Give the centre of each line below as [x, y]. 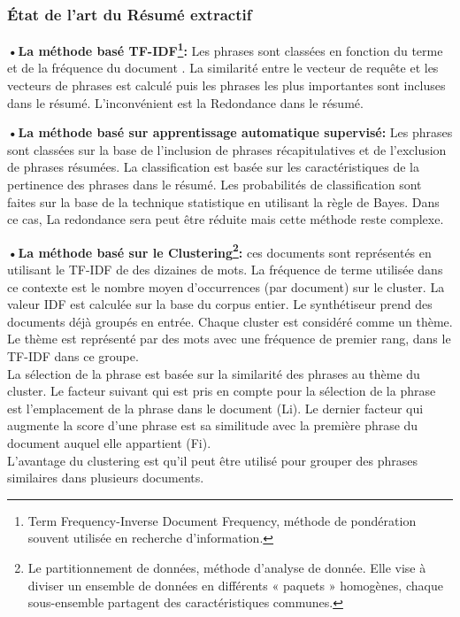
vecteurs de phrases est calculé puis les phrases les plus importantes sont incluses [226, 85]
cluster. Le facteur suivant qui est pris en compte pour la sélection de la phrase [222, 391]
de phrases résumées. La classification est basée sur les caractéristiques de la [213, 167]
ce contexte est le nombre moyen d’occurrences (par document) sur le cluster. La [226, 286]
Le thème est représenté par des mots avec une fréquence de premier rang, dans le [229, 339]
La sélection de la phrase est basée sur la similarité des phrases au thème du [214, 373]
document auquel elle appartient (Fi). [109, 443]
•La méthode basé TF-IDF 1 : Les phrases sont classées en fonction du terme [225, 49]
